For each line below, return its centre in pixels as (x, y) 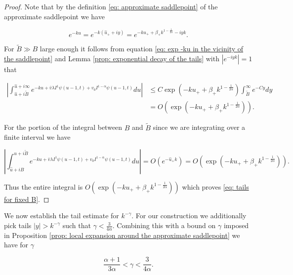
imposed (236, 225)
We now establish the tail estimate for (62, 216)
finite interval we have (37, 137)
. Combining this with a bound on (164, 225)
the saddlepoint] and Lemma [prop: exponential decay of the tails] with (112, 58)
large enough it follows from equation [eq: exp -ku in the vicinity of (142, 49)
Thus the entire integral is (43, 186)
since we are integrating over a (199, 127)
